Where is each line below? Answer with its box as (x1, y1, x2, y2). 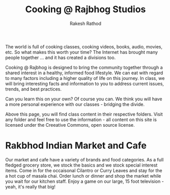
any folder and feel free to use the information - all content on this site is (5, 116, 157, 123)
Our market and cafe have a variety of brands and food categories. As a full (5, 156, 164, 162)
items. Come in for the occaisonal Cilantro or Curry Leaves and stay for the (5, 167, 163, 174)
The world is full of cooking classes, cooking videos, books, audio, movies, (5, 43, 163, 49)
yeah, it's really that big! (5, 183, 56, 189)
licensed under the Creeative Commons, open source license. (5, 122, 135, 128)
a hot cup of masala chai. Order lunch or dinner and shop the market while (5, 173, 161, 179)
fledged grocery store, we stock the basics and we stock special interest (5, 162, 158, 168)
